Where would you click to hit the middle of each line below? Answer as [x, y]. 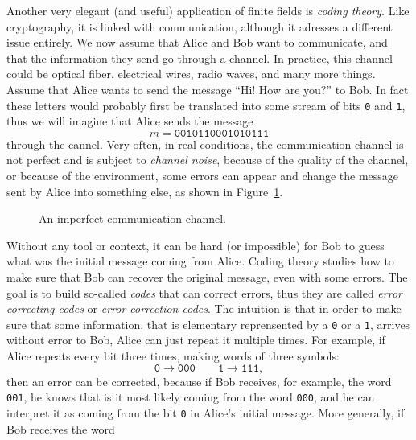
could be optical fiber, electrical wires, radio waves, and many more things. [191, 74]
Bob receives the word [61, 428]
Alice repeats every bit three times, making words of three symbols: [173, 356]
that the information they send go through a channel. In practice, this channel [200, 58]
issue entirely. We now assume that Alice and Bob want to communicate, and [197, 42]
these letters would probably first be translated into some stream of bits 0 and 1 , [206, 105]
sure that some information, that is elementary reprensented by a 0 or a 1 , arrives [208, 324]
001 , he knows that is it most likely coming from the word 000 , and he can [191, 397]
